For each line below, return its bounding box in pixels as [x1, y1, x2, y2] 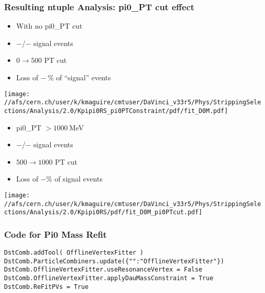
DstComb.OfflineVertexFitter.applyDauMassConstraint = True [4, 275, 214, 282]
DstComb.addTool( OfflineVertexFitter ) [4, 249, 144, 257]
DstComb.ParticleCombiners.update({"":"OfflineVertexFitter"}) [4, 257, 225, 265]
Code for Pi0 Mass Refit [4, 228, 107, 240]
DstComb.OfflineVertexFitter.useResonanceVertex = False [4, 266, 202, 274]
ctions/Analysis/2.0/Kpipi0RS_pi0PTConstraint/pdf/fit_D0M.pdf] [4, 107, 228, 115]
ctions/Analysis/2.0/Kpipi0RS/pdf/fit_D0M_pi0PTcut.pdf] [4, 209, 202, 216]
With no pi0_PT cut [16, 20, 83, 31]
